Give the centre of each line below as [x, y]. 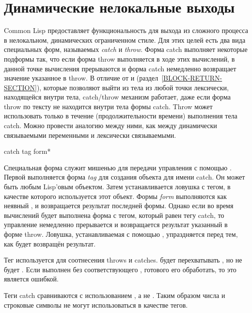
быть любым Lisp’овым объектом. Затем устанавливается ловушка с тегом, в [117, 187]
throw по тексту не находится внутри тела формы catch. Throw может [108, 106]
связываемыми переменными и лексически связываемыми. [90, 135]
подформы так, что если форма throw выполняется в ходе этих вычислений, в [119, 58]
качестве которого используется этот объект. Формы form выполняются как [115, 196]
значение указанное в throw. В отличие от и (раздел [81, 78]
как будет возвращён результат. [50, 243]
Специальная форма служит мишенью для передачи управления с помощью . [118, 167]
